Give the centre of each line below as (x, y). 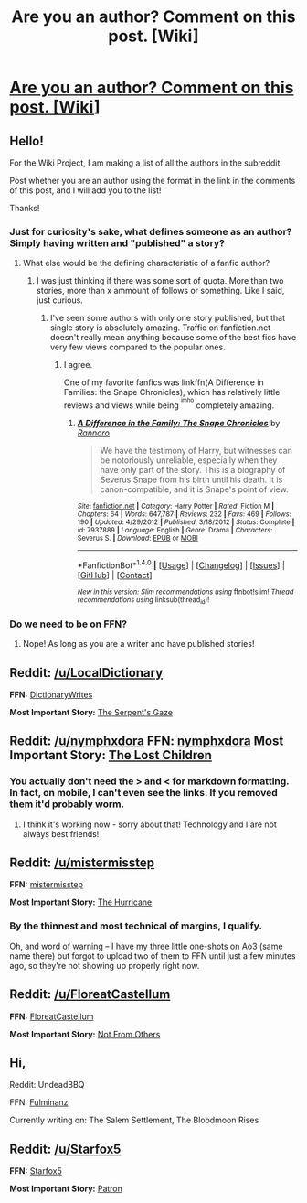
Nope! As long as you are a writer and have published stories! (138, 644)
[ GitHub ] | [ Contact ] (115, 575)
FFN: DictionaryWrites (51, 694)
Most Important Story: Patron (66, 1189)
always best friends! (61, 833)
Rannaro (93, 433)
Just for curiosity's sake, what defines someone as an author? (151, 231)
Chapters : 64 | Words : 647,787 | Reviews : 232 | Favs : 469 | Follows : (185, 514)
